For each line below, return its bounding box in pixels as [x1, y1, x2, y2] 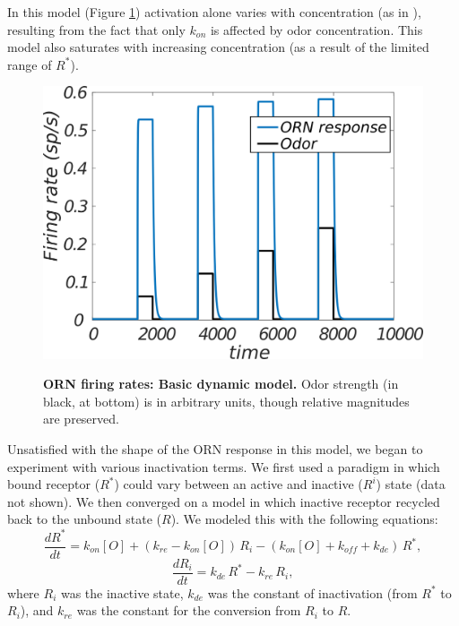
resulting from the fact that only [7, 20, 186, 39]
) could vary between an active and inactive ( [114, 475, 363, 493]
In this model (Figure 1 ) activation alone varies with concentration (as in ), [7, 3, 421, 21]
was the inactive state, [60, 583, 184, 602]
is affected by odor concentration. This [210, 20, 423, 39]
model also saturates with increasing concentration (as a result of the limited [7, 38, 429, 56]
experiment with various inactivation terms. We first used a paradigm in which [7, 457, 440, 476]
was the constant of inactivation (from [207, 583, 418, 602]
